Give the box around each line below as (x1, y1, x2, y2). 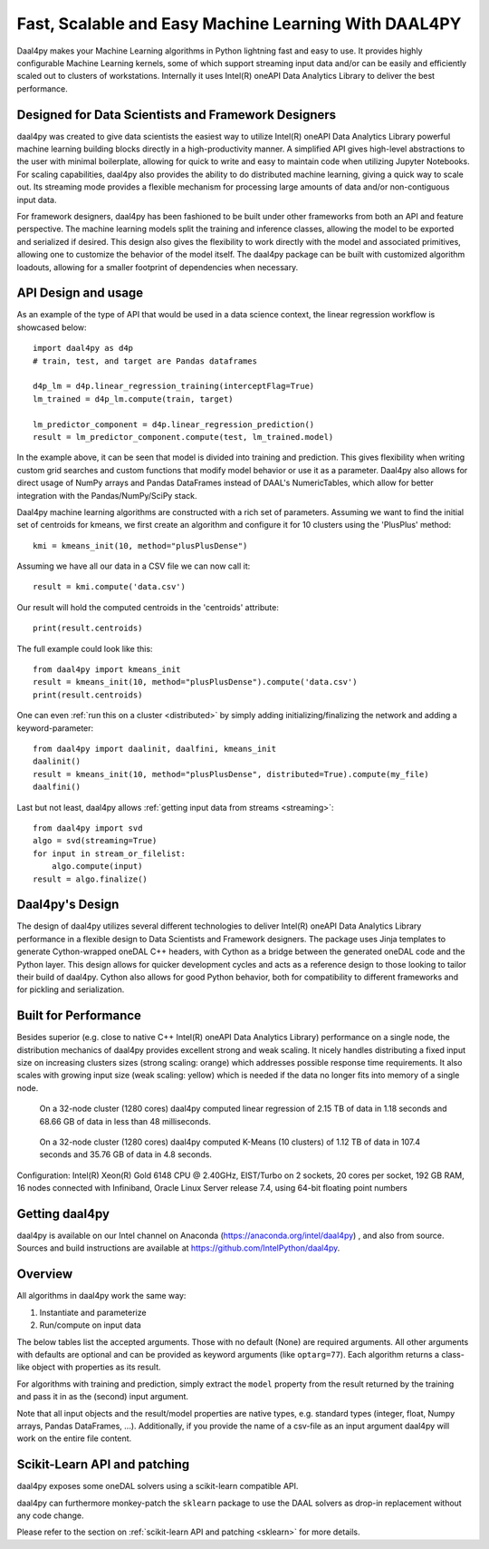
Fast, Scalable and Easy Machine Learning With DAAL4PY (16, 14, 462, 34)
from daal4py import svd (33, 823, 143, 833)
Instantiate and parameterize (39, 1307, 147, 1318)
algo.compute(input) (51, 862, 143, 872)
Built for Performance (16, 1008, 142, 1024)
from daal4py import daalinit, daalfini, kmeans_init (33, 744, 276, 754)
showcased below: (16, 322, 87, 333)
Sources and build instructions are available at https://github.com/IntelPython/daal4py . (16, 1242, 340, 1253)
